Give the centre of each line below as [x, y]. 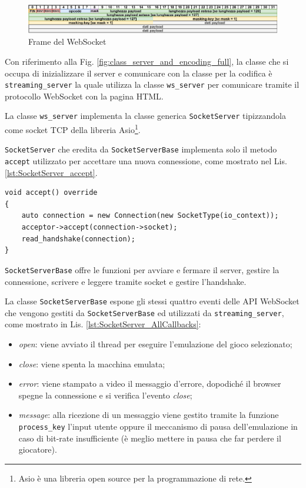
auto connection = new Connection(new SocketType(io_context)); [150, 216]
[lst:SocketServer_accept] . [51, 172]
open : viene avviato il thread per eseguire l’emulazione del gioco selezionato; [155, 344]
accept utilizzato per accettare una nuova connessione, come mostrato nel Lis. [146, 161]
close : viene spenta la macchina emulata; [92, 363]
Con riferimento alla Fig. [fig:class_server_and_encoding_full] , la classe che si [147, 62]
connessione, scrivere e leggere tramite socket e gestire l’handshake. [126, 281]
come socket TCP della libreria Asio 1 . [73, 129]
